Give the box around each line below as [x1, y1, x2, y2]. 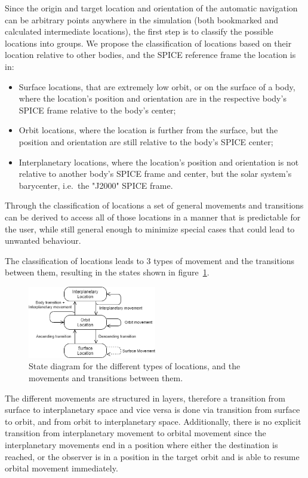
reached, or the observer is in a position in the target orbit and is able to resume [5, 450, 300, 462]
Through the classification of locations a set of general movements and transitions [5, 199, 304, 212]
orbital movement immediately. [5, 462, 118, 474]
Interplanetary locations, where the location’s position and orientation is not [19, 155, 299, 168]
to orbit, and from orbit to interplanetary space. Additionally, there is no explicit [5, 415, 301, 427]
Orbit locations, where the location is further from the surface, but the [19, 124, 278, 136]
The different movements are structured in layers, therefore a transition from [5, 391, 286, 404]
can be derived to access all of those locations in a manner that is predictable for [5, 210, 301, 223]
